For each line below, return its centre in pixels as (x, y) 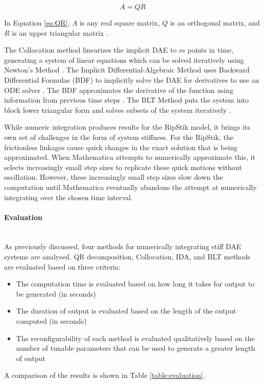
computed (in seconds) (51, 321)
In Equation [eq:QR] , (37, 22)
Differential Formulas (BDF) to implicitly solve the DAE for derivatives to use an (132, 79)
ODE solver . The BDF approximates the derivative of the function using (119, 90)
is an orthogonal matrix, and (215, 22)
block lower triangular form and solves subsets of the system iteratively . (118, 110)
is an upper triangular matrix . (60, 32)
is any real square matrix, (120, 22)
